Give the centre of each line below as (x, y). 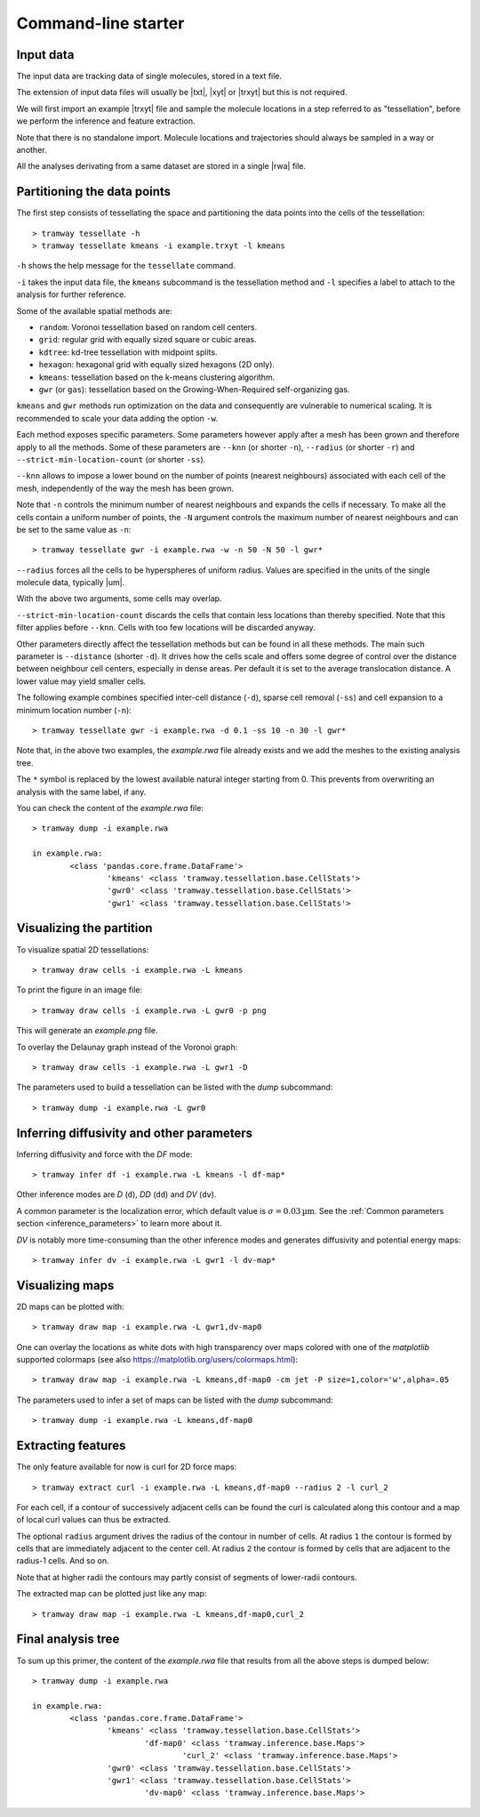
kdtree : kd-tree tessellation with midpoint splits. (128, 352)
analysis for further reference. (71, 294)
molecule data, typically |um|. (71, 583)
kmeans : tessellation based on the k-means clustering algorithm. (157, 377)
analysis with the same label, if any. (81, 792)
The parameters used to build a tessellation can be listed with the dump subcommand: (175, 1087)
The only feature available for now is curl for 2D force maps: (127, 1467)
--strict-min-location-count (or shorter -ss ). (111, 459)
